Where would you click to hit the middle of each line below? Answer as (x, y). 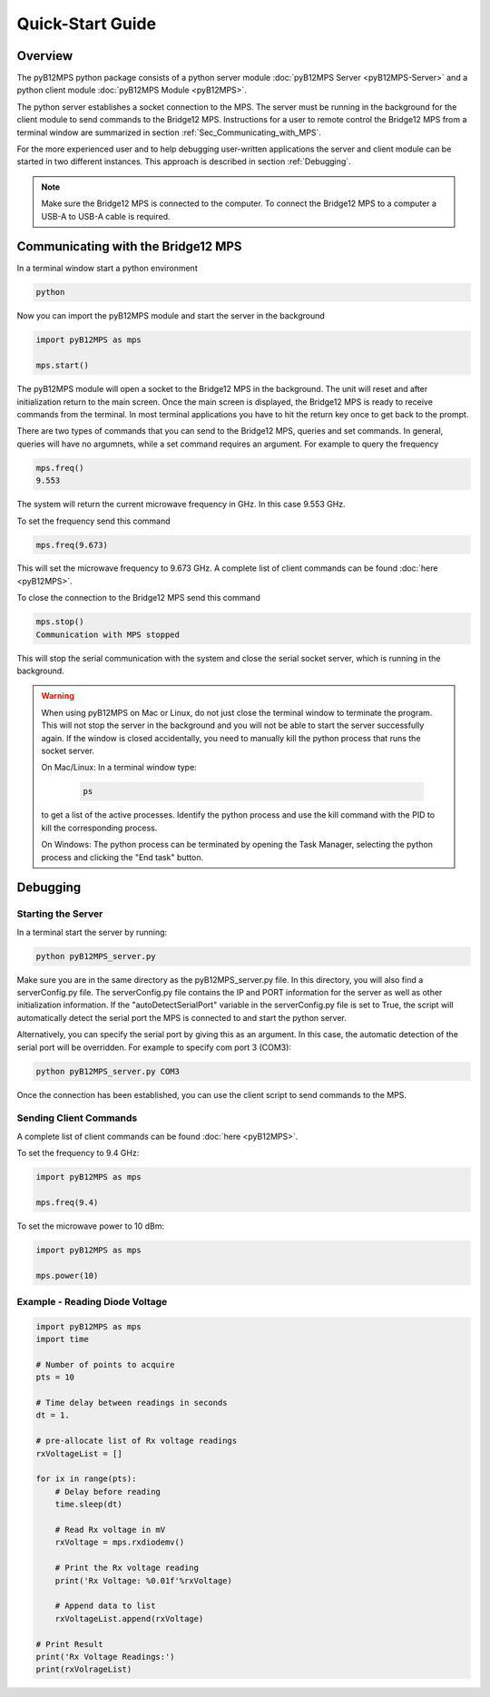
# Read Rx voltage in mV (110, 1530)
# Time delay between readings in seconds (132, 1403)
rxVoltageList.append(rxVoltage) (129, 1619)
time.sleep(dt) (88, 1505)
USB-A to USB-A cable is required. (106, 216)
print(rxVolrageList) (84, 1669)
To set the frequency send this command (94, 521)
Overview (45, 56)
